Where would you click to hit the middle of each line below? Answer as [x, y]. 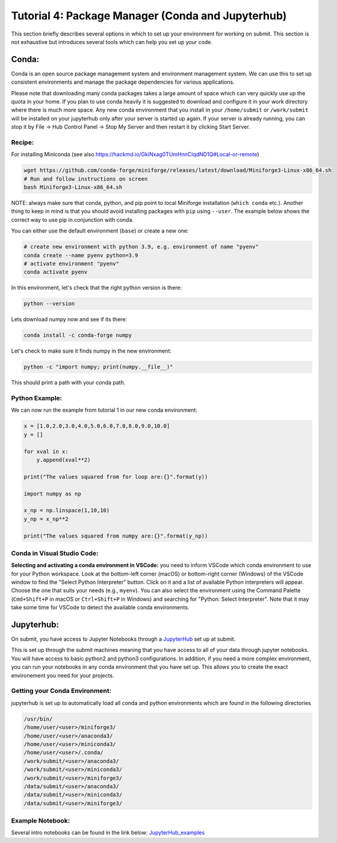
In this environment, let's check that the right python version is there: [97, 288]
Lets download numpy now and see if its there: [69, 319]
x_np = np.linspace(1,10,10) [67, 510]
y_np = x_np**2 [46, 519]
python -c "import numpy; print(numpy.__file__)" [98, 367]
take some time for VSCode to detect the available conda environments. [100, 607]
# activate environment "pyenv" [72, 264]
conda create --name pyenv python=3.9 [81, 255]
